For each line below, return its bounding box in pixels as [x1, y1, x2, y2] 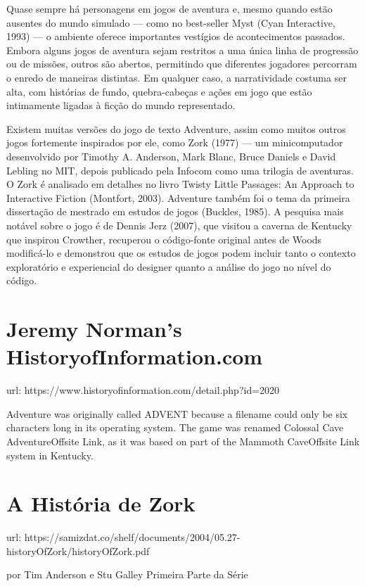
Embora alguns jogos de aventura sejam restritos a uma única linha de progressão [6, 42, 359, 57]
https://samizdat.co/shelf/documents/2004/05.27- [24, 530, 241, 544]
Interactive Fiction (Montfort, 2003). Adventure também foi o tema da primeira [6, 190, 350, 205]
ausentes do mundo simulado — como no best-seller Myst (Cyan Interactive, [6, 15, 335, 30]
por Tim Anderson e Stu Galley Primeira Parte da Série [6, 567, 248, 582]
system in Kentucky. [6, 447, 94, 462]
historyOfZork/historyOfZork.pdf [6, 543, 150, 558]
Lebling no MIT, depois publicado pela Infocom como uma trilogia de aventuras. [6, 163, 354, 177]
